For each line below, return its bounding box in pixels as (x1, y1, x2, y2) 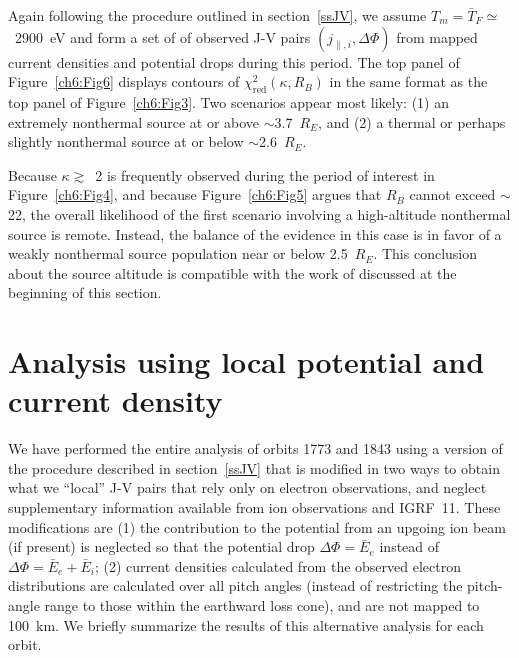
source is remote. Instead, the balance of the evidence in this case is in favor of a (8, 223, 502, 244)
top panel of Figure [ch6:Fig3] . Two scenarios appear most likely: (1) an (8, 91, 449, 112)
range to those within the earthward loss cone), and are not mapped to (44, 594, 480, 615)
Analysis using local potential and (8, 341, 485, 382)
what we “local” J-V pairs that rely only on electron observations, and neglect (8, 477, 487, 498)
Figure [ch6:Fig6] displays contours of (8, 71, 240, 92)
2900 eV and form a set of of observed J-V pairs (14, 26, 311, 47)
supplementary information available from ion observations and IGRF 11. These (8, 497, 501, 518)
